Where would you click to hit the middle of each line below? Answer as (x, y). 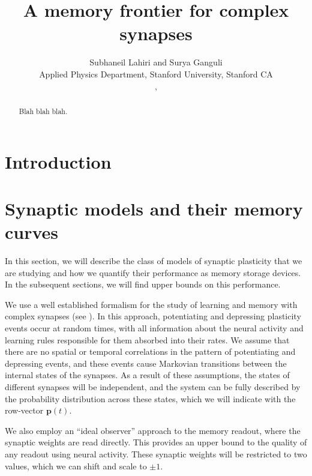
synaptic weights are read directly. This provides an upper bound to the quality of (156, 442)
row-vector (24, 410)
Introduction (58, 161)
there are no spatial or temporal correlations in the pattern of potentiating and (150, 351)
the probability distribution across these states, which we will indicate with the (150, 398)
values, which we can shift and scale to (76, 465)
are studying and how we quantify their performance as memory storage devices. (153, 272)
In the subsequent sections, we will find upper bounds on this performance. (143, 284)
